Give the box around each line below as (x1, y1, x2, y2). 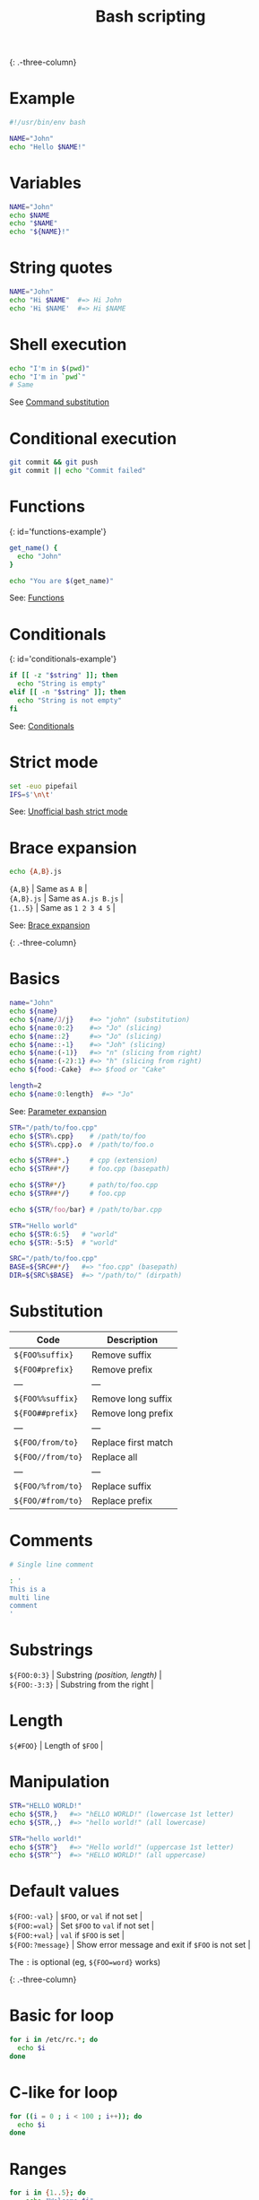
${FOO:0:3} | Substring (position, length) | (9, 1670, 162, 1681)
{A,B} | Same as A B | (9, 884, 88, 895)
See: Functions (9, 592, 65, 603)
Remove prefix (91, 1364, 153, 1375)
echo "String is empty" (17, 679, 106, 688)
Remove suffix (91, 1349, 152, 1361)
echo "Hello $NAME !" (9, 142, 87, 152)
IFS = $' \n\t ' (9, 790, 54, 799)
